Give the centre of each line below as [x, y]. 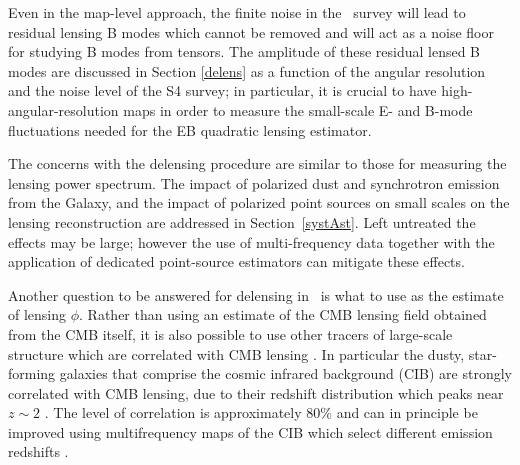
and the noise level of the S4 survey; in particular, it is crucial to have [222, 90]
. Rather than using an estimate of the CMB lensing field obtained [283, 314]
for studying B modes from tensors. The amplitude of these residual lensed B [244, 51]
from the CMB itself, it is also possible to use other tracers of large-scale [230, 333]
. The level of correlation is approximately [173, 412]
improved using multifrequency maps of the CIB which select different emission [250, 431]
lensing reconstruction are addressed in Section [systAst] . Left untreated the [242, 221]
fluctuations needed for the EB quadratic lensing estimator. [190, 129]
